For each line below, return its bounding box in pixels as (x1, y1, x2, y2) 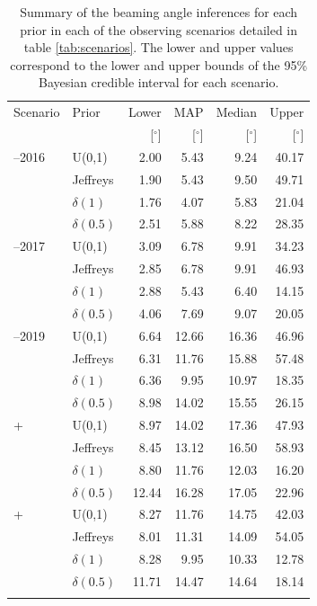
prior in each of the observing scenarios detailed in (20, 20, 298, 39)
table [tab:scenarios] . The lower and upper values (23, 38, 294, 57)
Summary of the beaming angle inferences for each (20, 3, 298, 21)
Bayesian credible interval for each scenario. (39, 73, 279, 92)
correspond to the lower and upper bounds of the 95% (10, 55, 308, 74)
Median (216, 102, 258, 121)
